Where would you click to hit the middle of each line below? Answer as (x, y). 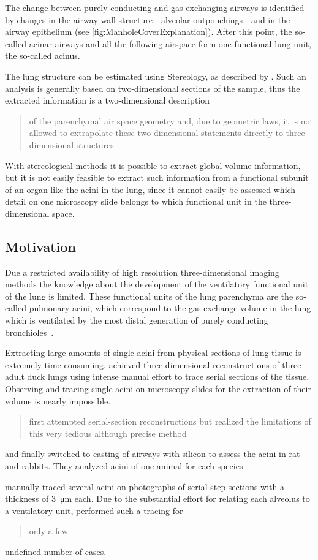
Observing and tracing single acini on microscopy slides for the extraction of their (158, 389)
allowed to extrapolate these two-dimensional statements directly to (156, 133)
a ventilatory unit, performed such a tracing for (94, 510)
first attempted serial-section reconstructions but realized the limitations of (170, 421)
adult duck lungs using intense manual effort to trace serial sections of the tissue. (157, 376)
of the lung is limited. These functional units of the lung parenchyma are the (149, 296)
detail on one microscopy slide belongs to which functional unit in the (136, 201)
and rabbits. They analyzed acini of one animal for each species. (125, 466)
